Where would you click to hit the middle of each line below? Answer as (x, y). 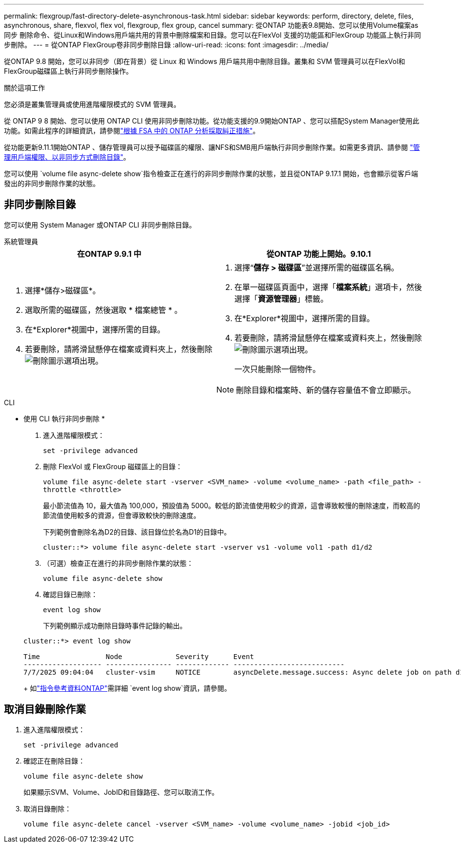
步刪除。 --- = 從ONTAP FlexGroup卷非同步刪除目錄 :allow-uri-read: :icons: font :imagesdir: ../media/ (166, 45)
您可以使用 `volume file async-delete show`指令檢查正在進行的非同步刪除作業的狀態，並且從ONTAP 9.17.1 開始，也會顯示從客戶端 (211, 174)
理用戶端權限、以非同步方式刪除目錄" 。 (67, 157)
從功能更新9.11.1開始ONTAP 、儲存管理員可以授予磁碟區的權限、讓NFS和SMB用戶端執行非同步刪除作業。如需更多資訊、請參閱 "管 (212, 147)
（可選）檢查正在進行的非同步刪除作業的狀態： (118, 563)
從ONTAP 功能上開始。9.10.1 (319, 254)
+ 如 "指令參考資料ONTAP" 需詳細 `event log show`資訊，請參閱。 (127, 688)
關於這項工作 (24, 88)
